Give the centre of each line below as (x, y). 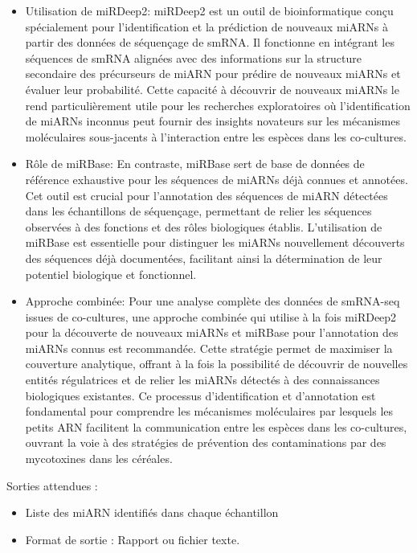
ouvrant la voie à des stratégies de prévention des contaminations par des (206, 442)
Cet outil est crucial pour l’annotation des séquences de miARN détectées (206, 195)
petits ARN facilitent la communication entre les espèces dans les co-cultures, (216, 426)
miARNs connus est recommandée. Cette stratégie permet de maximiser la (209, 348)
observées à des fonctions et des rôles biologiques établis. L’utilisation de (204, 226)
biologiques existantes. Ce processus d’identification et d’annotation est (200, 395)
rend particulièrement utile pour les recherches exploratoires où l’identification (218, 105)
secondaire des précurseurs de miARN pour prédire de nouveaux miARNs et (213, 74)
